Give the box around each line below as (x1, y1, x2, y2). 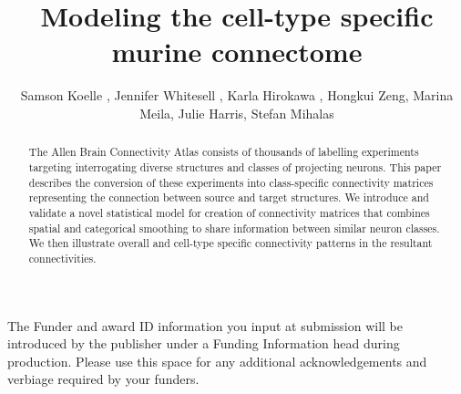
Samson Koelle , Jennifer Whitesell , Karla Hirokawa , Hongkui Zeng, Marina (20, 86, 454, 105)
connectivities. (28, 250, 97, 265)
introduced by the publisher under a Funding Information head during (7, 334, 400, 353)
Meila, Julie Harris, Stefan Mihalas (139, 103, 334, 122)
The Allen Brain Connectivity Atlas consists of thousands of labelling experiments (28, 144, 419, 160)
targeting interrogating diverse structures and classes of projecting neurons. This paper (28, 159, 442, 174)
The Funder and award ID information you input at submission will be (7, 316, 404, 335)
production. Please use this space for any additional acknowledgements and (7, 351, 427, 370)
